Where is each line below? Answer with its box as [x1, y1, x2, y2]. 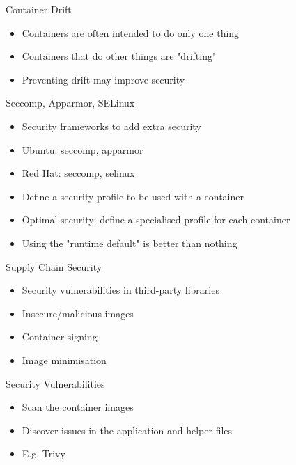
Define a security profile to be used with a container [22, 189, 244, 203]
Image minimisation [22, 352, 107, 367]
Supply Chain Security [6, 259, 102, 274]
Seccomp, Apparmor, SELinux [6, 95, 135, 110]
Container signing [22, 329, 98, 344]
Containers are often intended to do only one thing [22, 25, 240, 40]
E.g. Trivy [22, 446, 65, 461]
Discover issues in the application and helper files [22, 423, 233, 437]
